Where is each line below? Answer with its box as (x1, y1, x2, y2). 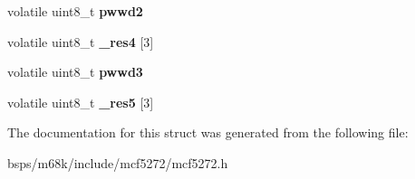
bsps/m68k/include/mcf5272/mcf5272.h (7, 153, 228, 172)
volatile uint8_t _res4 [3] (7, 32, 154, 51)
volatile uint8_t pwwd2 (7, 2, 143, 20)
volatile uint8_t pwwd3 (7, 62, 143, 81)
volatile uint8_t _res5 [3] (7, 92, 154, 111)
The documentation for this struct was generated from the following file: (7, 123, 409, 142)
